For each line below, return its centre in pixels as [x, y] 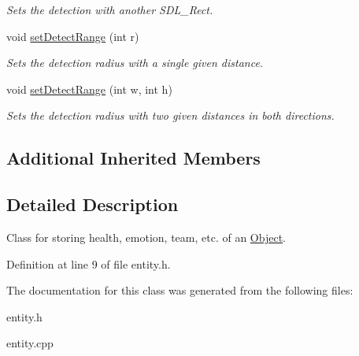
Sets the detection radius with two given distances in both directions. [170, 115]
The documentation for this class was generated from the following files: [180, 290]
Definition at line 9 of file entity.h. [89, 263]
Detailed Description [93, 204]
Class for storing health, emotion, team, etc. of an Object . [146, 237]
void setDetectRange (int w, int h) [89, 89]
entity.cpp [30, 343]
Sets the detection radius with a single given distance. [135, 63]
